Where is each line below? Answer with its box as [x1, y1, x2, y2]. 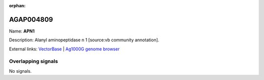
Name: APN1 [9, 28, 35, 34]
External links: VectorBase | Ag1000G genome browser [9, 46, 120, 52]
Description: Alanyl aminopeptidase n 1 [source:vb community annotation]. [9, 37, 159, 43]
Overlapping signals [9, 58, 58, 65]
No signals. [9, 68, 32, 74]
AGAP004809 [9, 15, 53, 24]
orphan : [9, 3, 26, 8]
